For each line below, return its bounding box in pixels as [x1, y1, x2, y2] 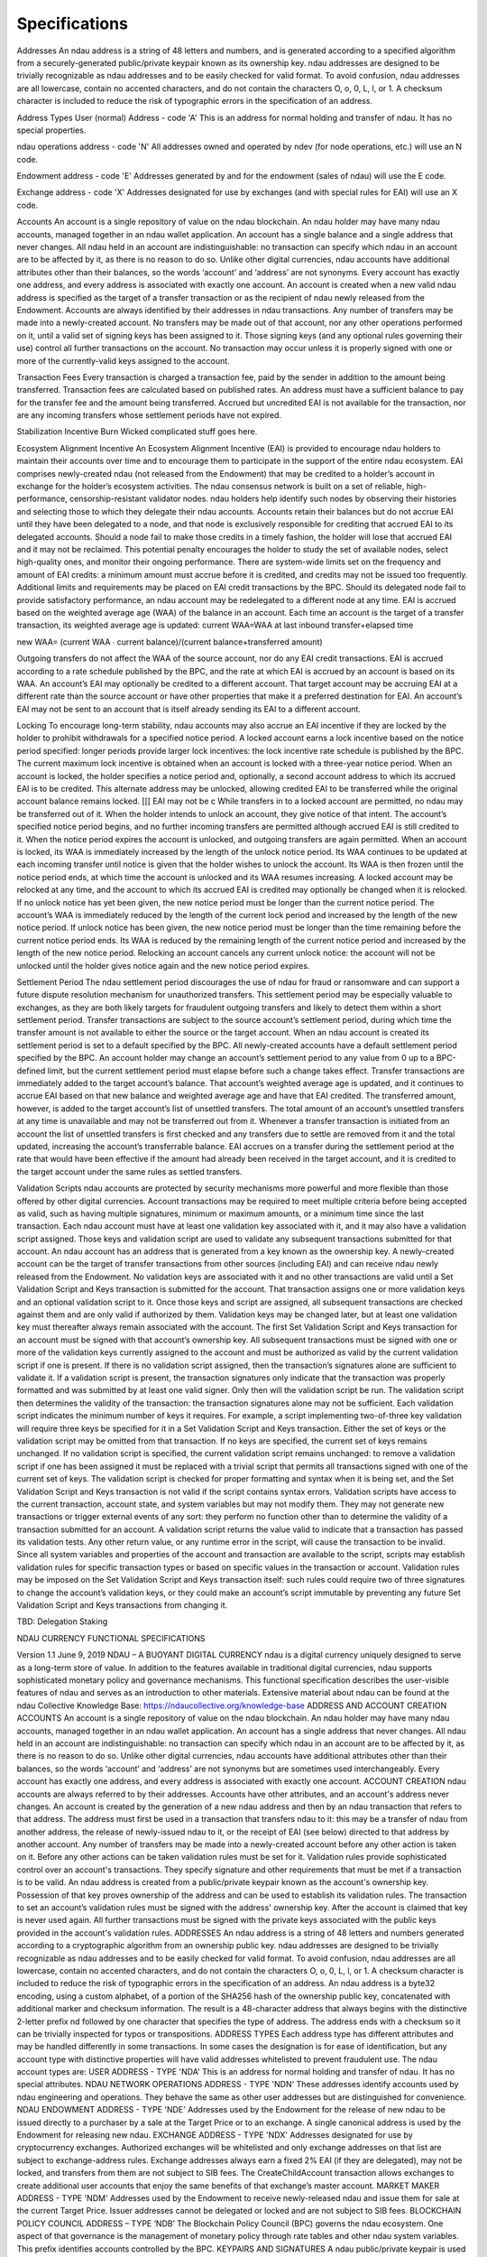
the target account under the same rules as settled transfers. [16, 1166, 243, 1177]
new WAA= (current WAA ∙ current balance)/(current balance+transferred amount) [16, 636, 324, 647]
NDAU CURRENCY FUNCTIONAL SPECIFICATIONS [16, 1632, 207, 1643]
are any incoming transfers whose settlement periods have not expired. [16, 410, 282, 421]
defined [16, 1065, 46, 1076]
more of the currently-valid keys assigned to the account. [16, 355, 230, 366]
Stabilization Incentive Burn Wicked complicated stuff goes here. [16, 426, 258, 437]
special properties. [16, 125, 87, 135]
